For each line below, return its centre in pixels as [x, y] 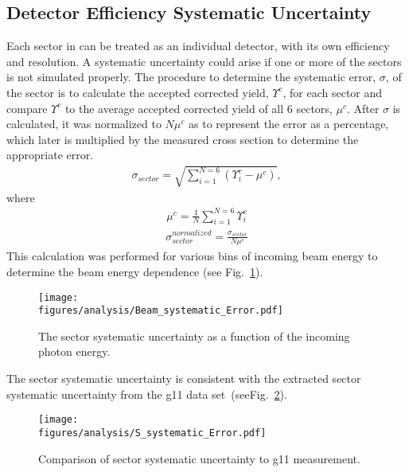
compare [27, 108]
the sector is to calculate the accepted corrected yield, [138, 92]
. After [363, 108]
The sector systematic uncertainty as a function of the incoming [194, 335]
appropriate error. [50, 155]
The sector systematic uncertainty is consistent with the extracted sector [184, 378]
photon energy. [74, 351]
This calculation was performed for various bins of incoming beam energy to [192, 256]
